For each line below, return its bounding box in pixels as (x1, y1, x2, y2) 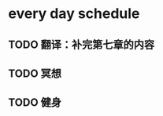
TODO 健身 (8, 96, 61, 110)
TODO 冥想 (8, 67, 61, 80)
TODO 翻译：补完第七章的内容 (8, 38, 155, 51)
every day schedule (8, 5, 140, 23)
